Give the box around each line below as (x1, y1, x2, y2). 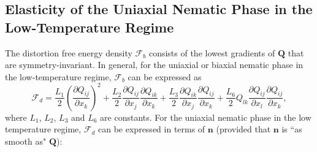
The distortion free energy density (5, 46, 132, 59)
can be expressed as (128, 70, 202, 83)
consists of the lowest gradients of (148, 46, 275, 59)
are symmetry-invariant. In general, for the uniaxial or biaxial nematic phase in (5, 58, 304, 71)
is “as (281, 123, 302, 135)
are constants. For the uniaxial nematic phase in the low (100, 110, 311, 123)
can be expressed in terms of (98, 123, 205, 135)
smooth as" (5, 135, 47, 148)
